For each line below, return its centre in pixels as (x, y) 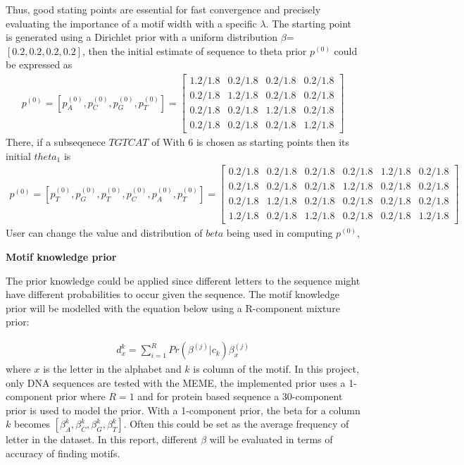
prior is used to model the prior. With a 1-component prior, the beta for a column (183, 410)
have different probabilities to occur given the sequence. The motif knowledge (173, 294)
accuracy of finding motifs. (63, 453)
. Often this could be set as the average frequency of (236, 424)
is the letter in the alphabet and (112, 369)
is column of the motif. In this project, (276, 369)
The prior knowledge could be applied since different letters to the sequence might (183, 280)
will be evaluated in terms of (271, 439)
